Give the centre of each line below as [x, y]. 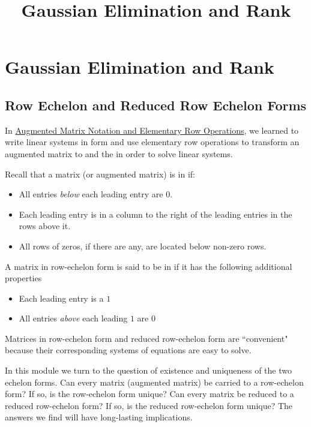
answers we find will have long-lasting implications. [99, 417]
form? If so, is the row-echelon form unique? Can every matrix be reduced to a [149, 394]
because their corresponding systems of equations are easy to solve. [128, 350]
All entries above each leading [73, 318]
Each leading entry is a [61, 298]
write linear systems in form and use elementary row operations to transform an [152, 142]
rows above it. [45, 226]
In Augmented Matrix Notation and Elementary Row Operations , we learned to [152, 130]
